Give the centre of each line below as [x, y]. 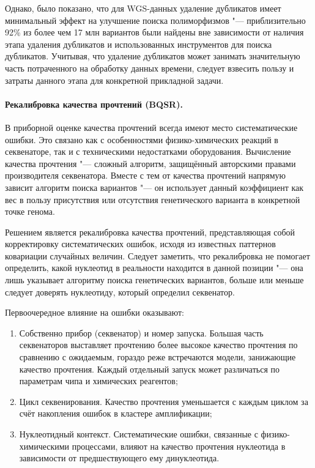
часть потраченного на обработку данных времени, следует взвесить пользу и [150, 68]
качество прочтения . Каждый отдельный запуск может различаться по [150, 369]
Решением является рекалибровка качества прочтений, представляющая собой [150, 232]
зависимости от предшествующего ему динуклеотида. [119, 458]
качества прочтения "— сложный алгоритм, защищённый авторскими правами [150, 163]
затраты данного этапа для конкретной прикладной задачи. [114, 80]
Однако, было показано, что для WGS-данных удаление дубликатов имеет [143, 8]
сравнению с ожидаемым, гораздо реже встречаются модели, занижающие [157, 357]
